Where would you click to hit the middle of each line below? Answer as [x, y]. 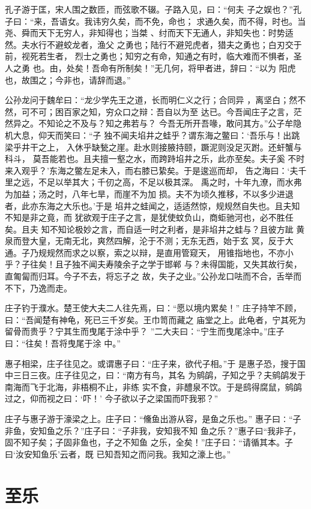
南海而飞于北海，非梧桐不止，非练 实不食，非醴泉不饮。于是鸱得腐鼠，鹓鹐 [153, 386]
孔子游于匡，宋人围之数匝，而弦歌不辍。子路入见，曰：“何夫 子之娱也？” [149, 9]
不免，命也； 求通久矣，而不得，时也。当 [225, 21]
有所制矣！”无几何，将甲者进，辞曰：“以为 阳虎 [202, 67]
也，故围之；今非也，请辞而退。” [68, 79]
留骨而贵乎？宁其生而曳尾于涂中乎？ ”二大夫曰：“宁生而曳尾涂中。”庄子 [145, 331]
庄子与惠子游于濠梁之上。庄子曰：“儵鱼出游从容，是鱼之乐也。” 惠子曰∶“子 [153, 418]
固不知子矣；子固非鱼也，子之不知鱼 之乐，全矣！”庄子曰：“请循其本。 [145, 442]
